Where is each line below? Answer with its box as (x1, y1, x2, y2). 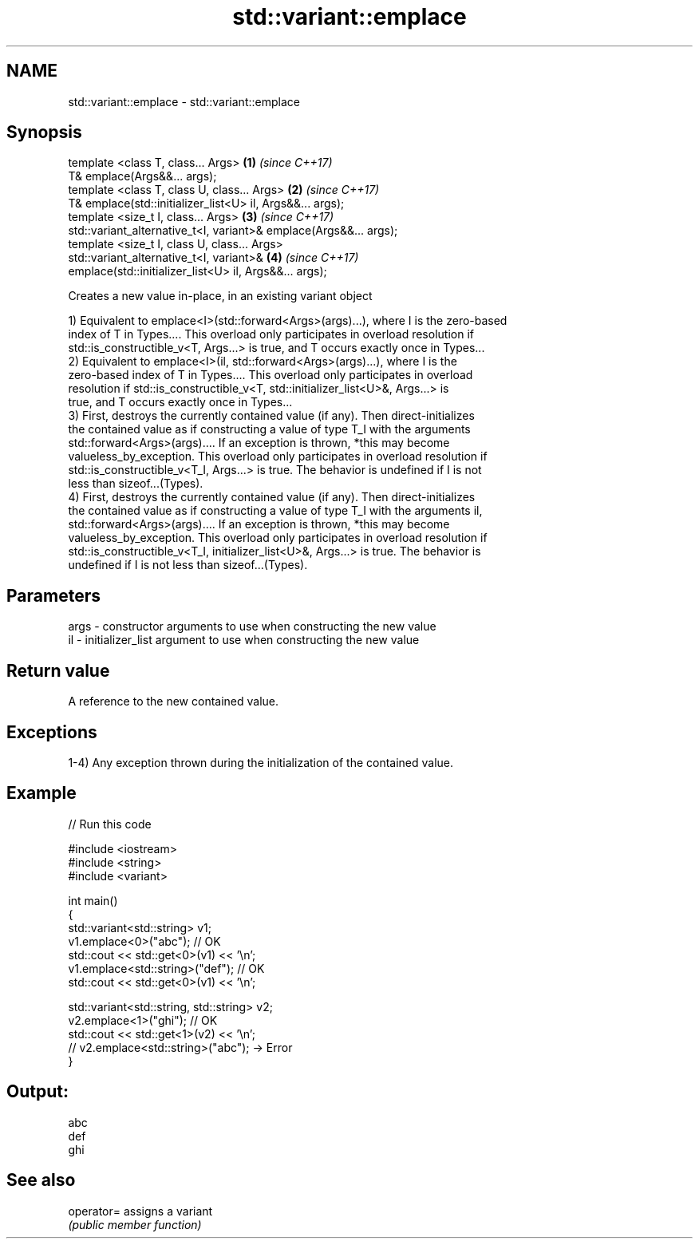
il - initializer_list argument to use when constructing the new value (68, 633, 420, 647)
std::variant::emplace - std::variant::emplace (68, 94, 300, 109)
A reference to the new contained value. (68, 694, 279, 709)
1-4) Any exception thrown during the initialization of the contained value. (68, 755, 454, 769)
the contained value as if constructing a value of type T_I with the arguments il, (68, 504, 483, 518)
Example (6, 783, 77, 804)
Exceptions (6, 721, 97, 742)
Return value (6, 660, 110, 681)
